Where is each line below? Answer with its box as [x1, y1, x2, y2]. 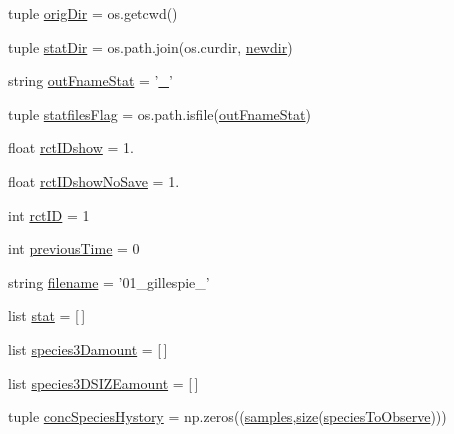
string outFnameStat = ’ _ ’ [8, 70, 173, 91]
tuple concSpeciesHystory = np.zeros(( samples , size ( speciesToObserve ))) [8, 406, 447, 427]
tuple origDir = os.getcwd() [8, 3, 178, 23]
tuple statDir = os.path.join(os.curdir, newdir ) [8, 36, 293, 57]
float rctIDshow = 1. [8, 137, 134, 158]
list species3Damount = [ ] [8, 338, 168, 359]
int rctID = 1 [8, 204, 90, 225]
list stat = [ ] [8, 305, 86, 326]
